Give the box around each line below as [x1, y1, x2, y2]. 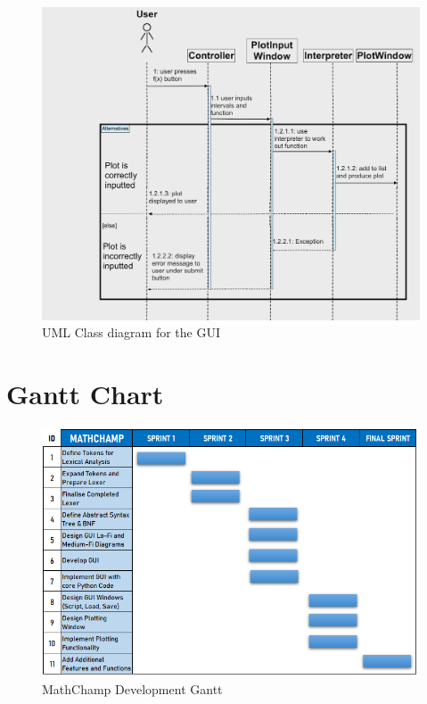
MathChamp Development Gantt [42, 680, 223, 699]
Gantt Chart [6, 376, 164, 412]
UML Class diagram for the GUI [42, 323, 221, 342]
